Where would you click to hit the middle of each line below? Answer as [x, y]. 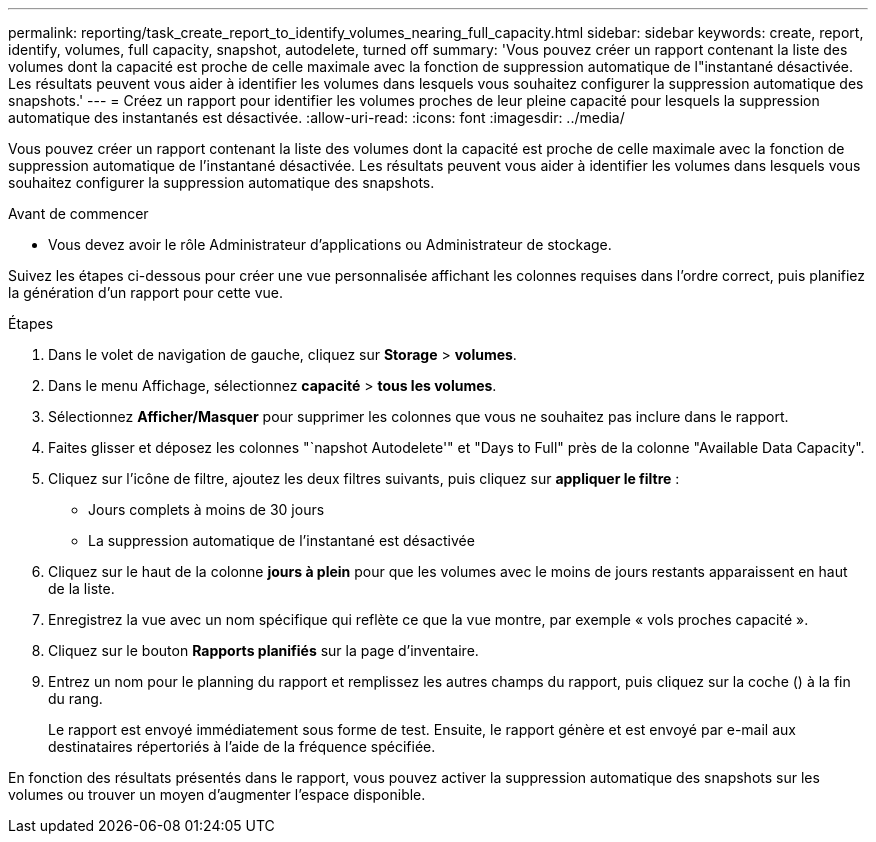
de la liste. [81, 588]
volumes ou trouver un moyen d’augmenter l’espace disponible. [217, 794]
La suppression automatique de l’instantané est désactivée [281, 540]
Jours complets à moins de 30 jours [206, 509]
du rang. [75, 698]
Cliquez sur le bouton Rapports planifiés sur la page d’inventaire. [263, 650]
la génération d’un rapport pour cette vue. [145, 292]
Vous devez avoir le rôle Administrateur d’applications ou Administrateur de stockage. [330, 244]
